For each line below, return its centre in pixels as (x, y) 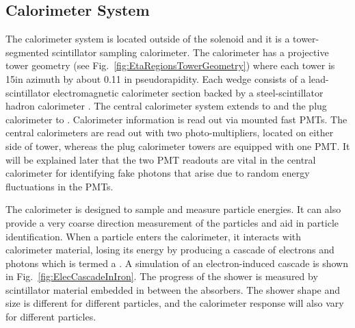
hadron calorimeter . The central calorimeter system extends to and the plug (166, 106)
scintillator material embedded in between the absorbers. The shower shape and (173, 289)
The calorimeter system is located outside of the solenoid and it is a (148, 39)
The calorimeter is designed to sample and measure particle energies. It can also (173, 209)
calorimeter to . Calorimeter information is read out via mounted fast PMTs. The (176, 119)
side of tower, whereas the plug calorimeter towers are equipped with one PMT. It (178, 146)
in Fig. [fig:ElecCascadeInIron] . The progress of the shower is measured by (162, 276)
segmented (27, 52)
